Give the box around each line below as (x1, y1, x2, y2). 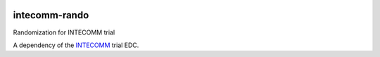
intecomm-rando (13, 9, 89, 21)
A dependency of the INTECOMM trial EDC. (13, 41, 139, 49)
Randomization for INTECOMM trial (13, 28, 115, 37)
